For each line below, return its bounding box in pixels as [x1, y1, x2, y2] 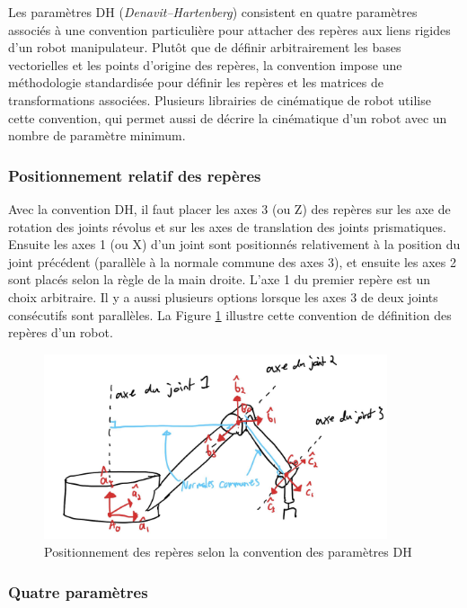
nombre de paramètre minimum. [8, 126, 186, 145]
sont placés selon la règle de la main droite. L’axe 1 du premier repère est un [8, 270, 431, 289]
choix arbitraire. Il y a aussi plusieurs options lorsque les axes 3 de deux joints [8, 287, 438, 306]
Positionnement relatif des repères [8, 164, 261, 186]
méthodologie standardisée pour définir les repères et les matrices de [8, 73, 383, 92]
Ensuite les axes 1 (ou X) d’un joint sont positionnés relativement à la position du [8, 235, 461, 254]
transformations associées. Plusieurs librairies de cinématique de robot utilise [8, 90, 431, 109]
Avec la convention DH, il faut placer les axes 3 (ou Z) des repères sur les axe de [8, 199, 451, 218]
